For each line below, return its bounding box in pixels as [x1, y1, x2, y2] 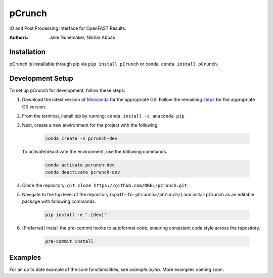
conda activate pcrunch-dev [45, 162, 115, 168]
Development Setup [9, 74, 73, 83]
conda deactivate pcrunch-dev [45, 169, 120, 175]
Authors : [9, 34, 29, 40]
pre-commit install [45, 239, 94, 244]
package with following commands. [22, 198, 96, 204]
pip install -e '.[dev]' [45, 212, 107, 218]
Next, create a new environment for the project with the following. [22, 122, 159, 128]
